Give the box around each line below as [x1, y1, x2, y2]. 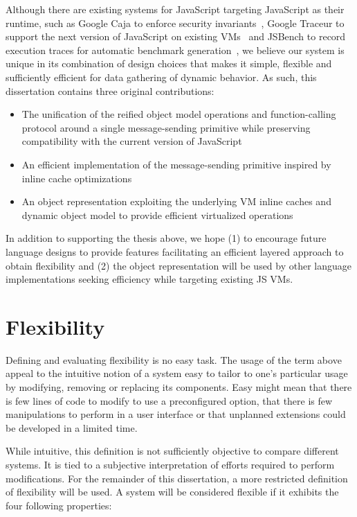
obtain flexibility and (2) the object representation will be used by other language [6, 258, 352, 272]
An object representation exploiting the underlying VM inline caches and [21, 194, 331, 209]
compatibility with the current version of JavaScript [21, 134, 242, 148]
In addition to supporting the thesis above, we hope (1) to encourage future [6, 231, 327, 245]
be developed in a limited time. [6, 420, 138, 435]
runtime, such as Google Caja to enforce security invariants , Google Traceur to [6, 15, 345, 30]
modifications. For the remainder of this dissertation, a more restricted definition [6, 471, 348, 485]
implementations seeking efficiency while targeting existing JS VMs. [6, 272, 293, 286]
